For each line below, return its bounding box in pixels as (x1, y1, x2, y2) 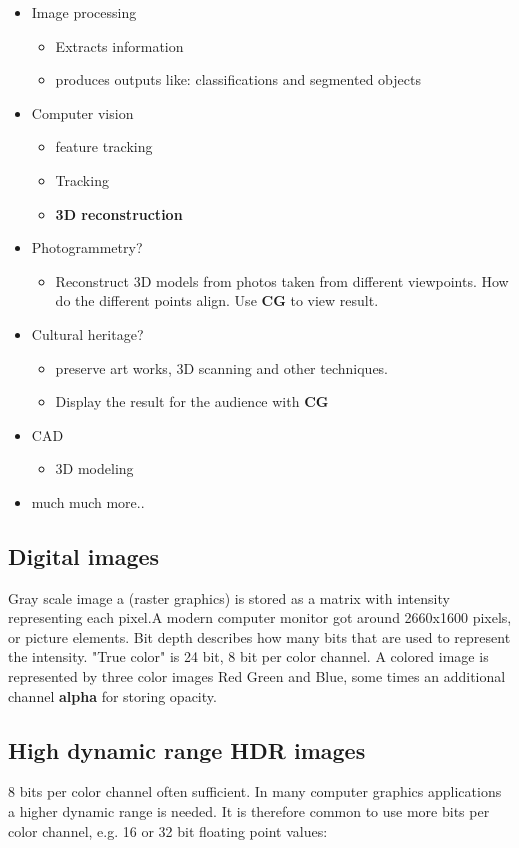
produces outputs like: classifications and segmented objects (55, 69, 421, 90)
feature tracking (55, 136, 153, 157)
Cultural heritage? (31, 323, 144, 344)
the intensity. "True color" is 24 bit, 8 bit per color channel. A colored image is (8, 646, 489, 667)
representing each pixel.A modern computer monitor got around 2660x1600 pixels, (8, 607, 512, 628)
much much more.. (31, 491, 145, 512)
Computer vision (31, 102, 134, 123)
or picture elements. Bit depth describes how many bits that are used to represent (8, 626, 511, 647)
